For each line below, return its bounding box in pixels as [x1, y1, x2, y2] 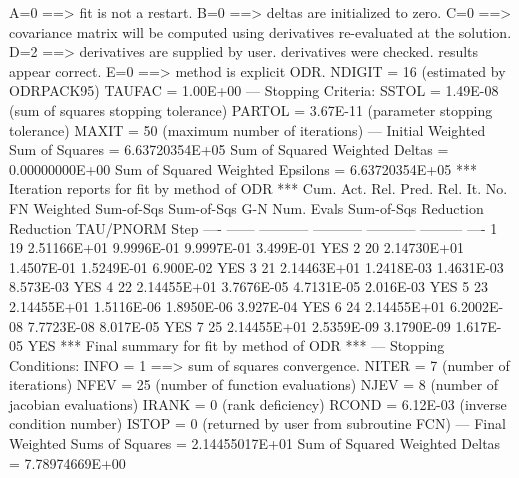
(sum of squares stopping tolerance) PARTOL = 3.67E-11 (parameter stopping [9, 99, 493, 120]
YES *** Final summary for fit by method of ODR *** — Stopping [27, 335, 445, 356]
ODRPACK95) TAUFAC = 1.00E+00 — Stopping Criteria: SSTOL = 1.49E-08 [9, 80, 499, 101]
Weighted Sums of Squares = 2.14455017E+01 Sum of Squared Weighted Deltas [9, 433, 501, 454]
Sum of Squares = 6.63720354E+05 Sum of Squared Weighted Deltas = [9, 139, 449, 160]
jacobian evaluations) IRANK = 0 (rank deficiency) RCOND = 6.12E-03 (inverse [9, 393, 507, 414]
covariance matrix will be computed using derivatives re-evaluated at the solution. [9, 21, 512, 42]
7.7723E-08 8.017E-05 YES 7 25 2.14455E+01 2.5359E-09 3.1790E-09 [27, 315, 451, 336]
